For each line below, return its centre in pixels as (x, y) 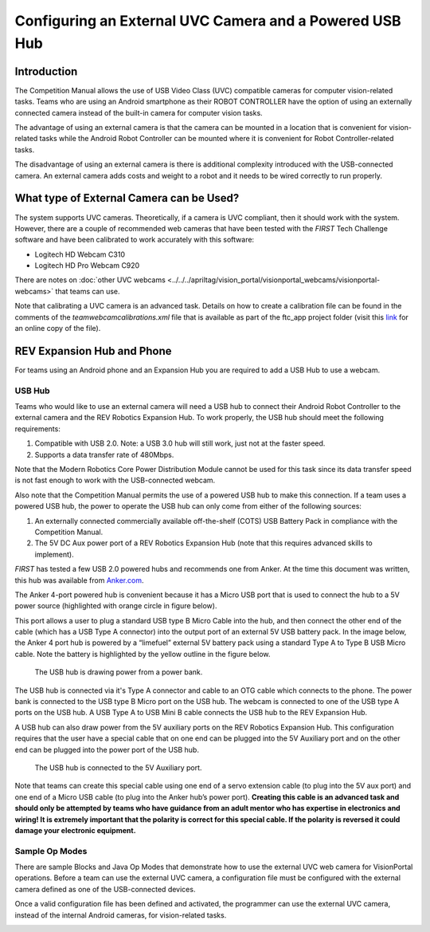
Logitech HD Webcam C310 (80, 254)
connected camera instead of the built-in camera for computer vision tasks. (139, 112)
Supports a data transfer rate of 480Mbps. (104, 454)
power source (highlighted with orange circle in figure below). (116, 606)
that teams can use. (88, 291)
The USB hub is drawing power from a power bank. (119, 672)
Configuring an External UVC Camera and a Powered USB (208, 21)
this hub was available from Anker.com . (79, 580)
